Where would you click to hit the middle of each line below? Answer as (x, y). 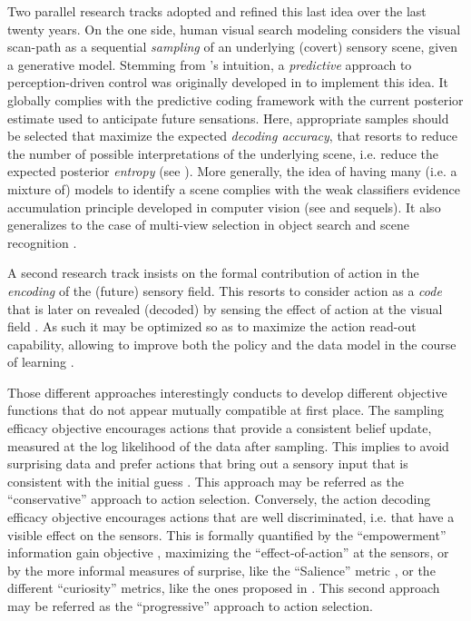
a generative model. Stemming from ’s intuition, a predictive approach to (210, 64)
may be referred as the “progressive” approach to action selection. (191, 606)
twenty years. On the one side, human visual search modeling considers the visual (234, 29)
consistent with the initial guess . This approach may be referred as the (206, 481)
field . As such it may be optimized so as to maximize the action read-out (212, 326)
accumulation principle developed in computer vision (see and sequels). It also (224, 207)
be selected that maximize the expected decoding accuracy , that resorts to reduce (232, 136)
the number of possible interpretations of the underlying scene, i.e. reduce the (223, 153)
